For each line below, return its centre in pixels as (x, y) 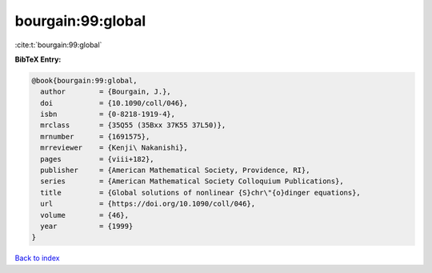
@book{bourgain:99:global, (84, 80)
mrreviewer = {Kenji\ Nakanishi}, (114, 148)
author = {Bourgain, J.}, (106, 92)
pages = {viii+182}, (98, 159)
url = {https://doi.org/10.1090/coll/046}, (148, 204)
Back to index (37, 258)
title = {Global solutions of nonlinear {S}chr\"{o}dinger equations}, (201, 193)
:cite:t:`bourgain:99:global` (58, 45)
